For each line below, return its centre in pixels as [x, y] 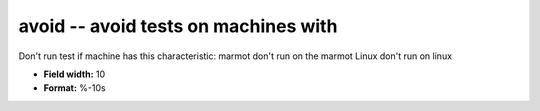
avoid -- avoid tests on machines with [178, 26]
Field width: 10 [74, 74]
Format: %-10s [74, 88]
